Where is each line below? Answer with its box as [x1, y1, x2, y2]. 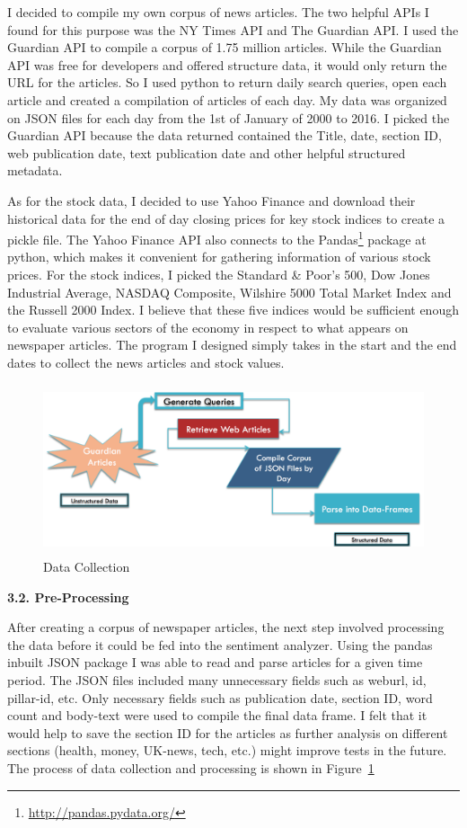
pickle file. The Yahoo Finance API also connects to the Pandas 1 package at [7, 227, 427, 248]
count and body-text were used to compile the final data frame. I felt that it [7, 706, 427, 725]
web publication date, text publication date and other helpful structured [7, 143, 406, 162]
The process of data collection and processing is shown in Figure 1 [7, 759, 374, 778]
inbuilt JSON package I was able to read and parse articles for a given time [7, 653, 423, 672]
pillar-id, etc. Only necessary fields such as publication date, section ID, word [7, 688, 433, 707]
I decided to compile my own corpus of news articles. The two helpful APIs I [7, 3, 429, 21]
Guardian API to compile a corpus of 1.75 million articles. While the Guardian [7, 38, 442, 57]
